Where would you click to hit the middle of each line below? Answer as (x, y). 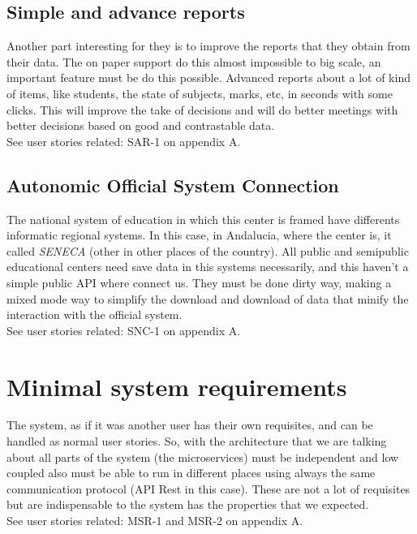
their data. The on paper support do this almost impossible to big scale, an (194, 61)
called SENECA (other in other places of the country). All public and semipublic (208, 250)
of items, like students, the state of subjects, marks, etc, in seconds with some (200, 93)
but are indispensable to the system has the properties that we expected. (188, 504)
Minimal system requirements (177, 386)
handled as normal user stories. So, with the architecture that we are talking (197, 441)
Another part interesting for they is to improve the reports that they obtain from (208, 46)
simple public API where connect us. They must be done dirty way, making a (199, 282)
